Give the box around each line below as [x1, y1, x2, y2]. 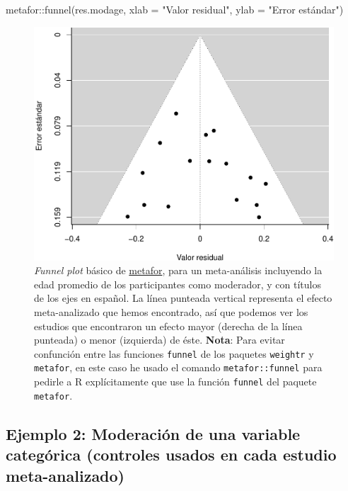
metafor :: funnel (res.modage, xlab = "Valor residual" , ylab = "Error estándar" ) [6, 2, 344, 16]
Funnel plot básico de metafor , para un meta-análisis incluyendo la [34, 263, 323, 278]
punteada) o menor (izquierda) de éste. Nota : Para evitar [34, 332, 285, 347]
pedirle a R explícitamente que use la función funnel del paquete [34, 374, 317, 389]
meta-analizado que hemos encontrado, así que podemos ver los [34, 304, 308, 319]
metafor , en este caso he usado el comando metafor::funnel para [34, 360, 323, 375]
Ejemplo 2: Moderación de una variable [6, 422, 301, 444]
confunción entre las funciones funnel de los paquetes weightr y [34, 346, 314, 361]
